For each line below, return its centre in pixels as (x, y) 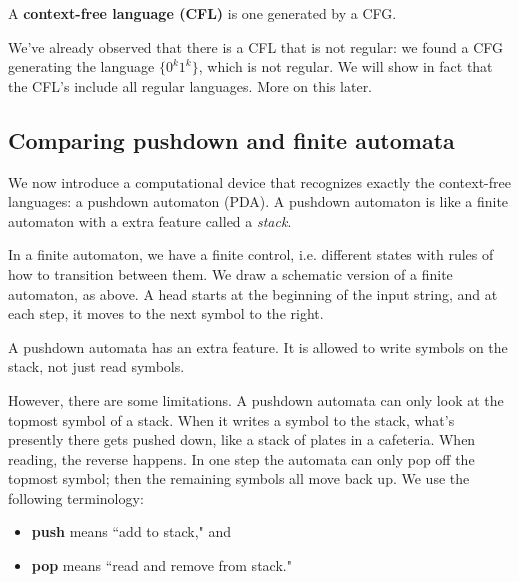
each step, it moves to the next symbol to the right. (166, 313)
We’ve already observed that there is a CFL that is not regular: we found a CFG (255, 46)
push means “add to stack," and (131, 531)
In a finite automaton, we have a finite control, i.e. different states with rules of (251, 254)
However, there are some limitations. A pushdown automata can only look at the (256, 399)
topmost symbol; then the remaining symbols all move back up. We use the (239, 478)
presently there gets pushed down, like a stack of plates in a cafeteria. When (242, 439)
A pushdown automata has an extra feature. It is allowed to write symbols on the (258, 346)
